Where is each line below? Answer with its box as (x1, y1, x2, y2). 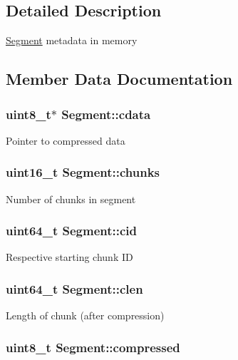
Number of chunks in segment (6, 191, 136, 206)
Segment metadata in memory (6, 33, 138, 48)
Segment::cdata (61, 105, 151, 123)
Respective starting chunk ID (6, 250, 133, 264)
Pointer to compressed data (6, 133, 125, 148)
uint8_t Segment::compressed (6, 338, 180, 356)
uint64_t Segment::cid (6, 222, 138, 240)
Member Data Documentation (6, 68, 233, 90)
